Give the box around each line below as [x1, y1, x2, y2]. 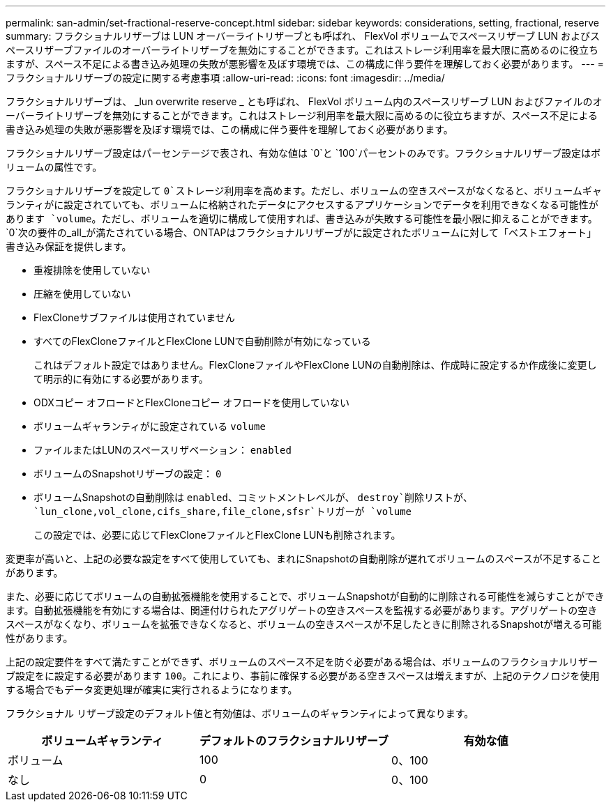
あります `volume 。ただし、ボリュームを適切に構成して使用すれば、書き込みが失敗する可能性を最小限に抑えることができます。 [6, 213, 598, 224]
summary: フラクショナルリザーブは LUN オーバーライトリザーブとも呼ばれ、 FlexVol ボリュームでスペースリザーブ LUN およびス [6, 30, 601, 42]
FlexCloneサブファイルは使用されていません [33, 312, 235, 323]
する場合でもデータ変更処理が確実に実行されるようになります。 [6, 684, 298, 695]
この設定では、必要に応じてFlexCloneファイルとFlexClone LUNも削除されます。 [33, 529, 401, 541]
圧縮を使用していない [33, 288, 131, 300]
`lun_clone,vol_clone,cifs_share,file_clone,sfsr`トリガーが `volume [33, 506, 412, 517]
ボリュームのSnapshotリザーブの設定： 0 [33, 468, 222, 479]
